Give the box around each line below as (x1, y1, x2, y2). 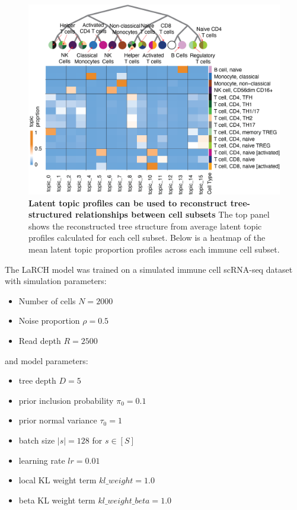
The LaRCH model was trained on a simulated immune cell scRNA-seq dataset (5, 263, 293, 275)
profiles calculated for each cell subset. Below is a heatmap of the (28, 231, 266, 244)
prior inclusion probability (18, 394, 114, 406)
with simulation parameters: (5, 275, 107, 287)
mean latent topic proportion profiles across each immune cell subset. (28, 243, 280, 256)
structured (28, 208, 72, 221)
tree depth (18, 374, 56, 387)
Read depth (18, 334, 61, 346)
